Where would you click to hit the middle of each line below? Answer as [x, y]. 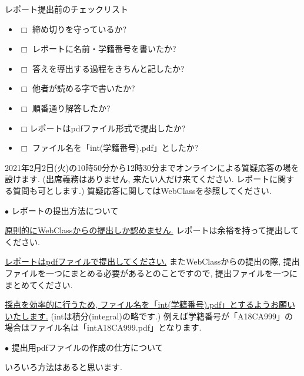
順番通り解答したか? [71, 108]
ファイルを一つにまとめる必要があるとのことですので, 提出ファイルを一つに [151, 273]
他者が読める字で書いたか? [84, 88]
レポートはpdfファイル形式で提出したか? [108, 128]
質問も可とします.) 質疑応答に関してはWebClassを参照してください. [142, 190]
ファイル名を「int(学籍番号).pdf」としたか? [116, 148]
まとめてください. [39, 284]
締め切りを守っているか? [80, 29]
